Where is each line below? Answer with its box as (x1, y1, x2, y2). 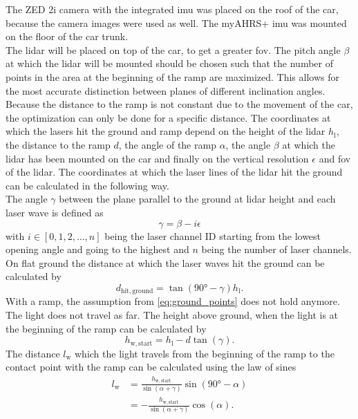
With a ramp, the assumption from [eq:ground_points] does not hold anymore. (6, 294, 340, 308)
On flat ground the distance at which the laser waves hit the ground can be (6, 255, 325, 270)
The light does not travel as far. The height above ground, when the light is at (6, 307, 339, 322)
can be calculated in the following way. (6, 178, 169, 192)
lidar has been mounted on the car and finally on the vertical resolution (6, 151, 309, 165)
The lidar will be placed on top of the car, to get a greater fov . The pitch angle (6, 42, 341, 57)
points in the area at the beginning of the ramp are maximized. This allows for (6, 69, 339, 84)
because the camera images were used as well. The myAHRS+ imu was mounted (6, 15, 347, 30)
